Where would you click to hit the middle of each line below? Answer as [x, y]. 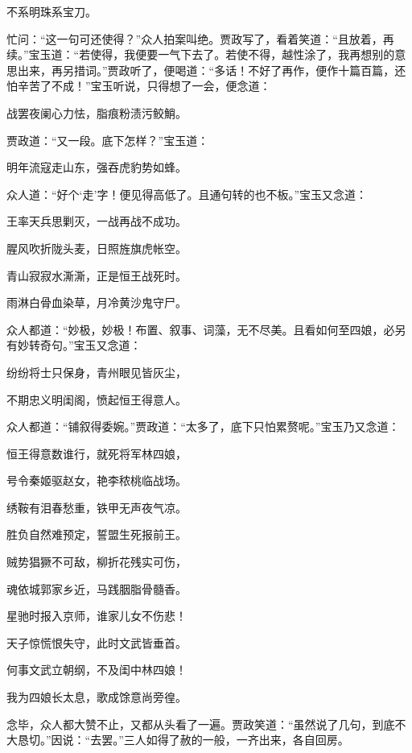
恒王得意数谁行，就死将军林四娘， [97, 453]
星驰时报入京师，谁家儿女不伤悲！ [97, 616]
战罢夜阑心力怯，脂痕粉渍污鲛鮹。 [97, 112]
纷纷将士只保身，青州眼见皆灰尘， [97, 372]
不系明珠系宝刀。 [51, 11]
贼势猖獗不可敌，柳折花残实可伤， [97, 562]
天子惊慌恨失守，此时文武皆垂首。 [97, 642]
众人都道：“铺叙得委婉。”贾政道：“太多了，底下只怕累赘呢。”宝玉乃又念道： [203, 426]
